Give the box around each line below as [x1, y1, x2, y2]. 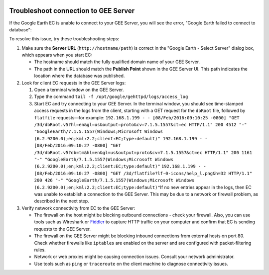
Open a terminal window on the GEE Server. [34, 87, 124, 93]
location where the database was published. [34, 73, 125, 79]
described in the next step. [34, 198, 89, 204]
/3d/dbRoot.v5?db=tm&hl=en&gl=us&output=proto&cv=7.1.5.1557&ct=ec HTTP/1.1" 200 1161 [34, 150, 253, 155]
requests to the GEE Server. [34, 226, 91, 232]
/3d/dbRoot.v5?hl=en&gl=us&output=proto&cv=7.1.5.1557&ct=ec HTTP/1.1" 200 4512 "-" [34, 122, 247, 127]
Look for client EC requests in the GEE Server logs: [21, 80, 126, 86]
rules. [34, 247, 46, 253]
